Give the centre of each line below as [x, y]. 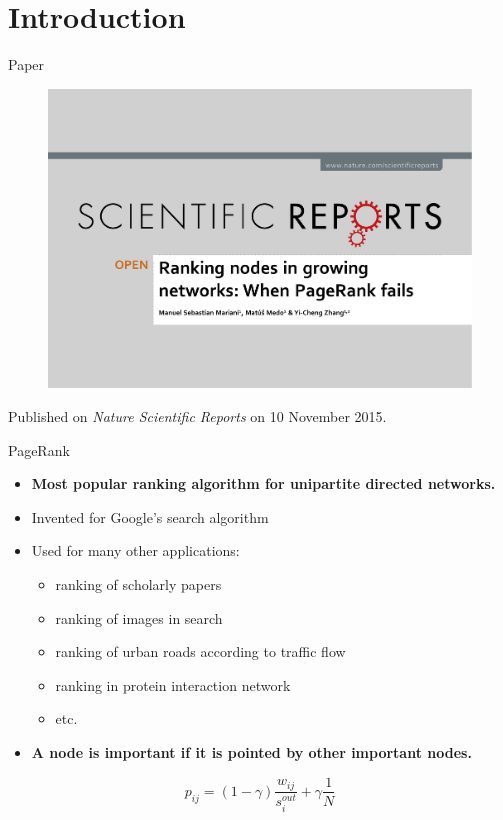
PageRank [39, 449]
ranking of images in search [139, 617]
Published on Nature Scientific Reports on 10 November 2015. [197, 415]
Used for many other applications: [135, 550]
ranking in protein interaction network [173, 684]
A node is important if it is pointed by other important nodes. [251, 751]
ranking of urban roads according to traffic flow [200, 651]
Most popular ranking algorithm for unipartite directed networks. [263, 483]
